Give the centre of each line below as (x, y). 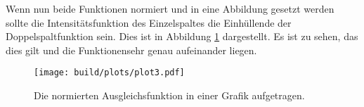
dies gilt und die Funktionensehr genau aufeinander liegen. (131, 50)
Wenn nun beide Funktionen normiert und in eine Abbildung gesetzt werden (170, 8)
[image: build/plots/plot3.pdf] (109, 73)
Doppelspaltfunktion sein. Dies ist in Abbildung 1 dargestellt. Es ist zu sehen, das (182, 36)
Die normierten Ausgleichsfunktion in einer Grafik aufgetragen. (169, 95)
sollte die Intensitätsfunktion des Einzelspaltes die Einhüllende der (149, 22)
